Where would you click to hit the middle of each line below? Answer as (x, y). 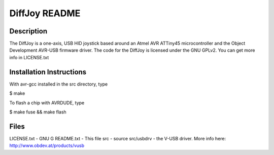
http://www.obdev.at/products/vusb (47, 146)
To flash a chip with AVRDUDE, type (47, 103)
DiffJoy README (45, 13)
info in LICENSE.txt (29, 57)
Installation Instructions (48, 72)
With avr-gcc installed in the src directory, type (59, 84)
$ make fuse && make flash (38, 112)
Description (28, 31)
